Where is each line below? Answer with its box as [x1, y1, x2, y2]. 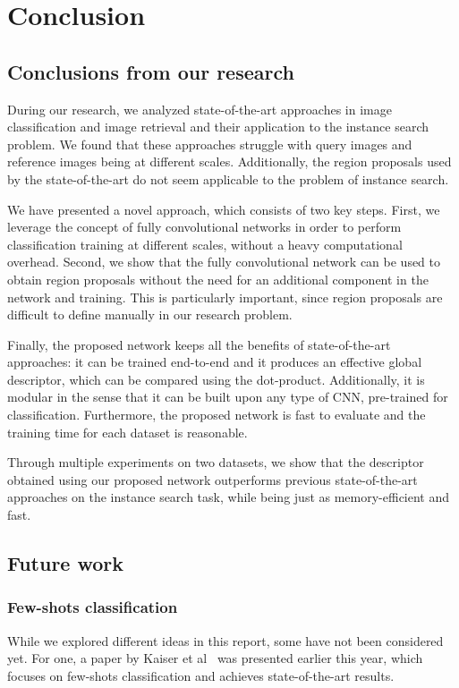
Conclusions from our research [7, 57, 294, 85]
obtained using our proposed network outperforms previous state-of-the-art [7, 470, 418, 488]
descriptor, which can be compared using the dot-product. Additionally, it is [7, 369, 425, 388]
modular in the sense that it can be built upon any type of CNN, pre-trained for [7, 387, 448, 406]
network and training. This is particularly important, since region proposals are [7, 287, 443, 306]
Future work [7, 549, 124, 577]
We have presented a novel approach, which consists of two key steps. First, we [7, 200, 440, 218]
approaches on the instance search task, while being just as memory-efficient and [7, 488, 450, 506]
